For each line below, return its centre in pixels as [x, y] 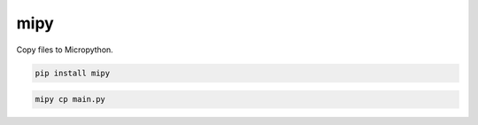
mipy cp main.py [70, 99]
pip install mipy [73, 73]
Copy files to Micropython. [65, 50]
